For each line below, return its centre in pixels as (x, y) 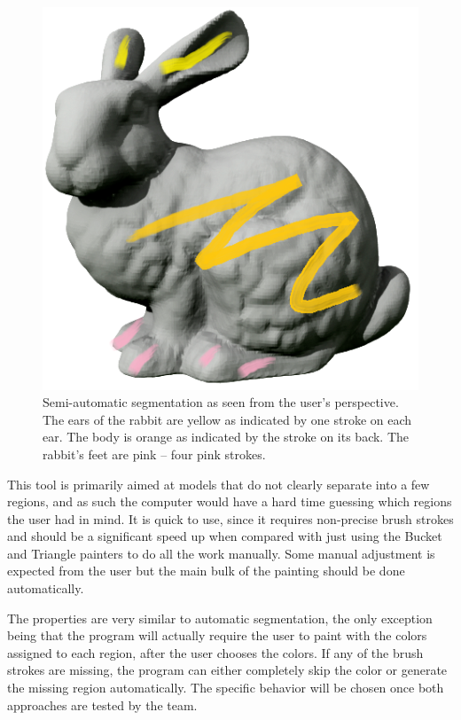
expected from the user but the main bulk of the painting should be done (206, 571)
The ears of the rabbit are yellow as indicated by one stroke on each (227, 419)
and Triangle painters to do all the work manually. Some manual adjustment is (221, 553)
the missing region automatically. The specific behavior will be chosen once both (226, 688)
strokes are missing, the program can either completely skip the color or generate (227, 670)
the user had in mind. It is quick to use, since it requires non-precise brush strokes (230, 518)
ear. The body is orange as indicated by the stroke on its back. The (226, 437)
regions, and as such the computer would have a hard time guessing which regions (230, 501)
